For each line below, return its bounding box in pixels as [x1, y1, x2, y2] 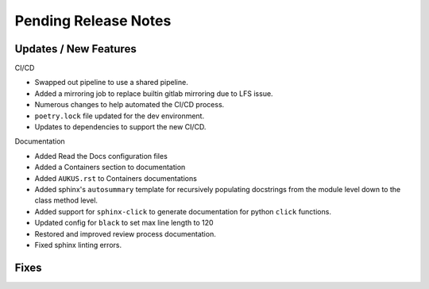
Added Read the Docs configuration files [34, 151, 168, 160]
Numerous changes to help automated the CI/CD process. [34, 100, 225, 110]
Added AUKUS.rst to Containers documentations [34, 173, 198, 183]
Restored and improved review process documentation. [34, 229, 216, 238]
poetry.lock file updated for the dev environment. [34, 111, 205, 121]
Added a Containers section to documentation [34, 163, 186, 172]
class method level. [34, 195, 99, 206]
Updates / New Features [14, 42, 137, 56]
